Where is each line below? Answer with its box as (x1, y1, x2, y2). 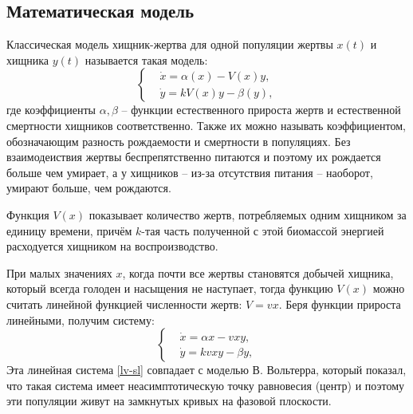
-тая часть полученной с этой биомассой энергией (141, 222, 384, 239)
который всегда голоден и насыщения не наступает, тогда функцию (6, 280, 333, 297)
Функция (6, 206, 49, 223)
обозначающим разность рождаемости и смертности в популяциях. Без (6, 132, 351, 149)
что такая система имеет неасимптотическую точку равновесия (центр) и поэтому (6, 377, 405, 393)
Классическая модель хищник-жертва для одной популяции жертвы (6, 36, 333, 53)
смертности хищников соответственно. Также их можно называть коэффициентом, (6, 116, 406, 133)
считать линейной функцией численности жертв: (6, 295, 242, 312)
